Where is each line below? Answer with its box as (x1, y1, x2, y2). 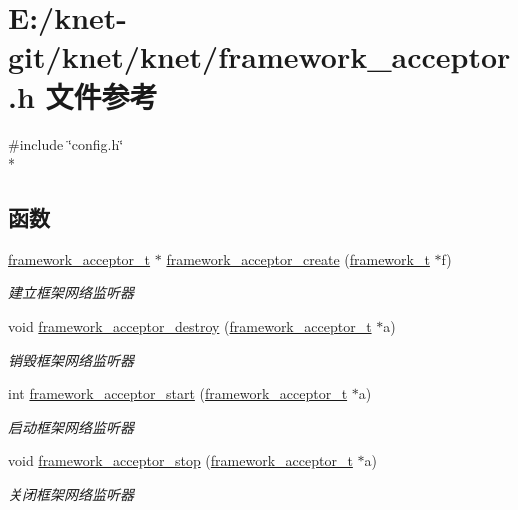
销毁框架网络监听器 (8, 349, 134, 370)
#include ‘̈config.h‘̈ (8, 133, 124, 154)
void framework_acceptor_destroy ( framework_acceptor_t (8, 316, 372, 337)
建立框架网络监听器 (8, 282, 134, 303)
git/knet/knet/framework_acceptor (8, 36, 511, 77)
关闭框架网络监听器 (8, 484, 134, 505)
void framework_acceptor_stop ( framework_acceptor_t (8, 450, 353, 471)
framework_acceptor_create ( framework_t (166, 248, 430, 269)
